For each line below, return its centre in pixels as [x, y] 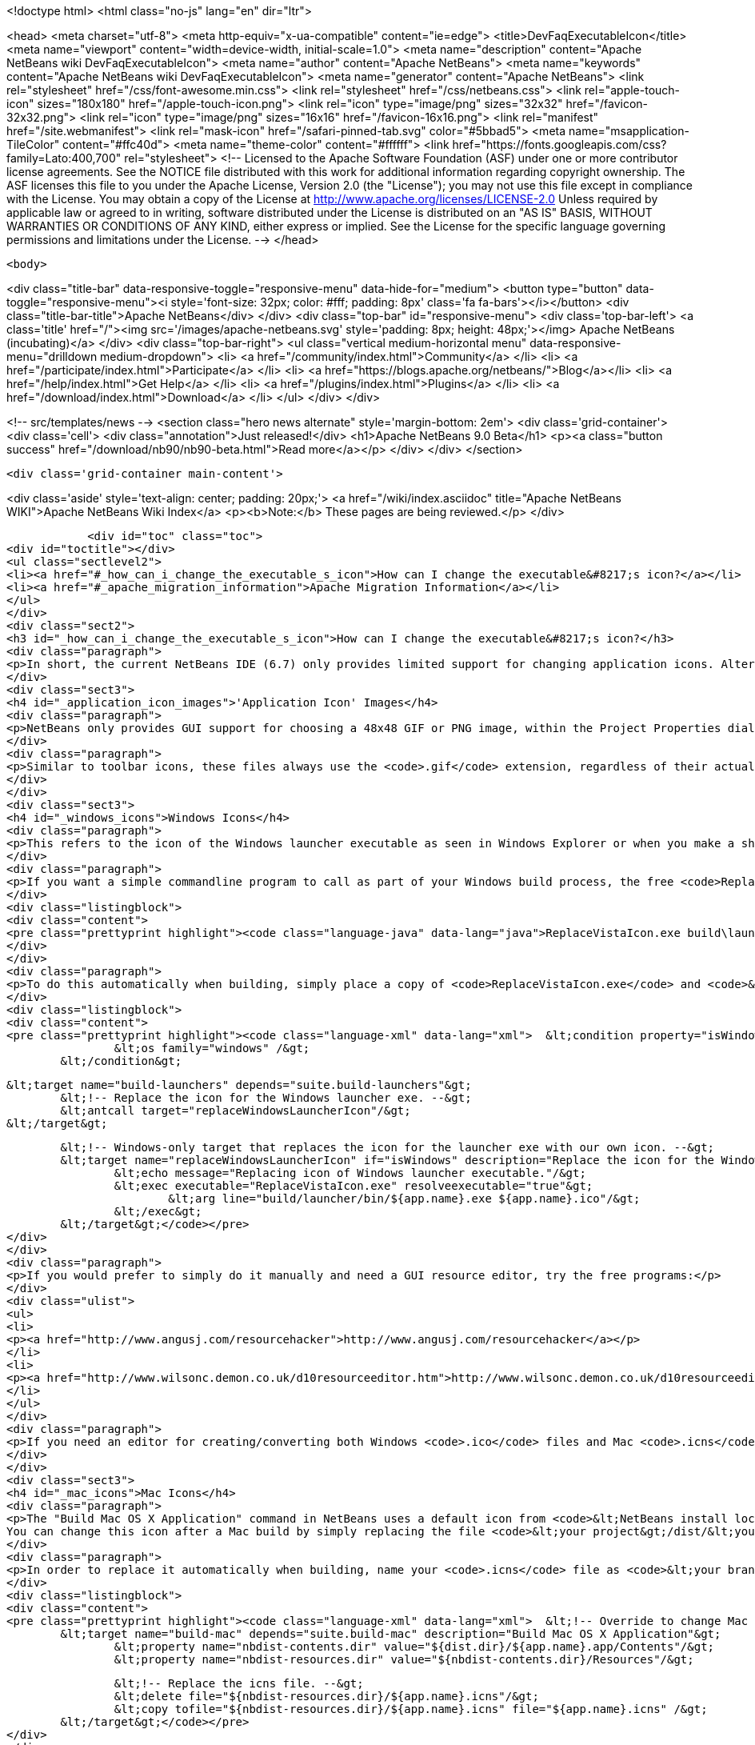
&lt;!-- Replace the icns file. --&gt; [239, 1683]
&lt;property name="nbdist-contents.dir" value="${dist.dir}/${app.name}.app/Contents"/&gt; [414, 1647]
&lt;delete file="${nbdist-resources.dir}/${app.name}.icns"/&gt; [326, 1696]
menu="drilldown [52, 356]
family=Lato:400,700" [64, 158]
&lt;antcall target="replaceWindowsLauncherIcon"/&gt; [236, 1111]
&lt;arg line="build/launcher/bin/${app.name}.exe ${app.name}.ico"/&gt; [404, 1199]
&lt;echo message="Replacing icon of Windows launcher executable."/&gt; [350, 1173]
